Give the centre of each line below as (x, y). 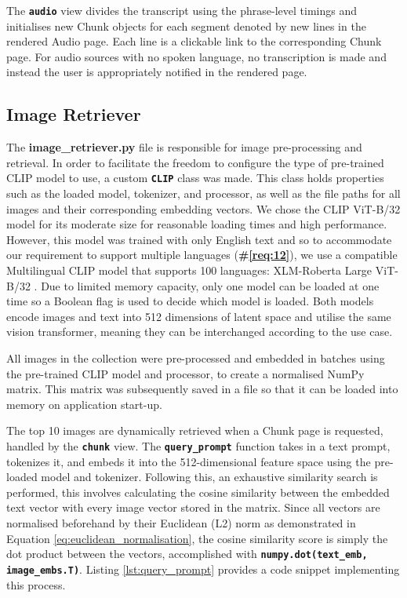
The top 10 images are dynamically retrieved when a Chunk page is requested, (195, 430)
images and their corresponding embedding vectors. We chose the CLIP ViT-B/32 (203, 208)
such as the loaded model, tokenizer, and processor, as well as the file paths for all (203, 193)
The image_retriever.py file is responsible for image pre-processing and (184, 147)
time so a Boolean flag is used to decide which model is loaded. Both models (190, 301)
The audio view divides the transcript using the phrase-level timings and (182, 10)
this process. (36, 584)
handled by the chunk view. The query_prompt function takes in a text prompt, (198, 445)
